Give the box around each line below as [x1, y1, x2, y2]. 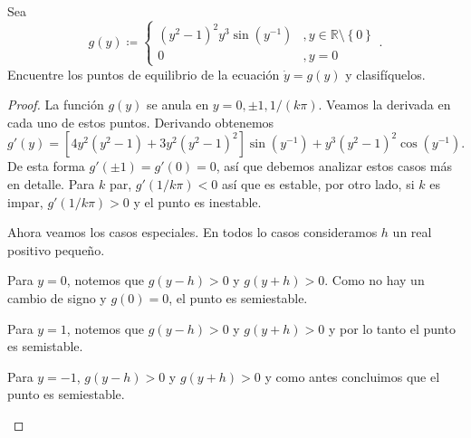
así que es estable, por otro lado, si [221, 175, 415, 194]
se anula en [147, 95, 209, 114]
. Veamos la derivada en [318, 95, 451, 114]
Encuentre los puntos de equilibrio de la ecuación [7, 64, 280, 83]
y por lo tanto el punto [328, 319, 456, 338]
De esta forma [7, 157, 85, 176]
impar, [7, 192, 43, 211]
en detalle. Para [7, 175, 95, 194]
